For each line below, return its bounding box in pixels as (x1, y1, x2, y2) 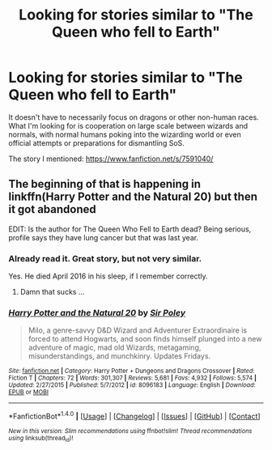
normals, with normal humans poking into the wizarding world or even (8, 129, 241, 139)
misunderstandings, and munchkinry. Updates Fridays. (28, 351, 211, 361)
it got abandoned (8, 202, 97, 216)
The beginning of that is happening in (8, 177, 201, 191)
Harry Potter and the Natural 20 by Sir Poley (8, 307, 186, 318)
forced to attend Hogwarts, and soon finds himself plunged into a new (28, 334, 262, 344)
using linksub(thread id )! (8, 435, 74, 444)
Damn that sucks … (19, 287, 85, 297)
